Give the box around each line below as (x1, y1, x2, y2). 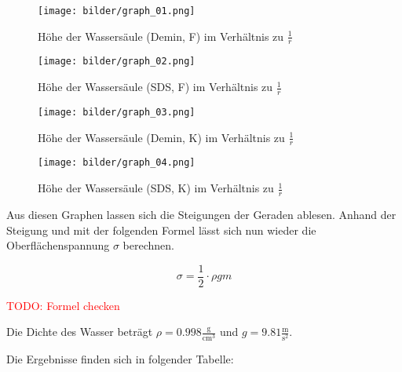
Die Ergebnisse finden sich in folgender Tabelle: (6, 350, 234, 367)
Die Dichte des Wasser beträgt (6, 323, 153, 340)
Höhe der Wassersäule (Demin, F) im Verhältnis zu (38, 27, 284, 44)
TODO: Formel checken (6, 297, 120, 313)
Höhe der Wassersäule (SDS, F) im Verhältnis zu (38, 78, 273, 95)
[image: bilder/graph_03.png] (38, 106, 196, 118)
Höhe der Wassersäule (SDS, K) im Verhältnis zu (38, 180, 274, 196)
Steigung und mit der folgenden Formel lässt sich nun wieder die (6, 221, 316, 238)
